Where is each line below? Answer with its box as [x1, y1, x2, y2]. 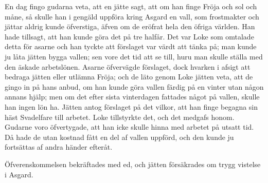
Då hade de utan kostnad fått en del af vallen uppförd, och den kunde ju [5, 131, 234, 142]
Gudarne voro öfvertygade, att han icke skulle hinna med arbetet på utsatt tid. [5, 121, 254, 132]
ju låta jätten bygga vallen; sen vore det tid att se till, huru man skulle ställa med [5, 51, 263, 62]
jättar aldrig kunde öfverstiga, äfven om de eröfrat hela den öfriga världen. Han [5, 21, 255, 32]
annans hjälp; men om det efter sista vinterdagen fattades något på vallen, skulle [5, 91, 260, 102]
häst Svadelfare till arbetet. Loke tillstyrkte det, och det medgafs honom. [5, 111, 235, 122]
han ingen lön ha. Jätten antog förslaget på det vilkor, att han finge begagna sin [5, 101, 258, 112]
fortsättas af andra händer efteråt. [5, 141, 113, 152]
